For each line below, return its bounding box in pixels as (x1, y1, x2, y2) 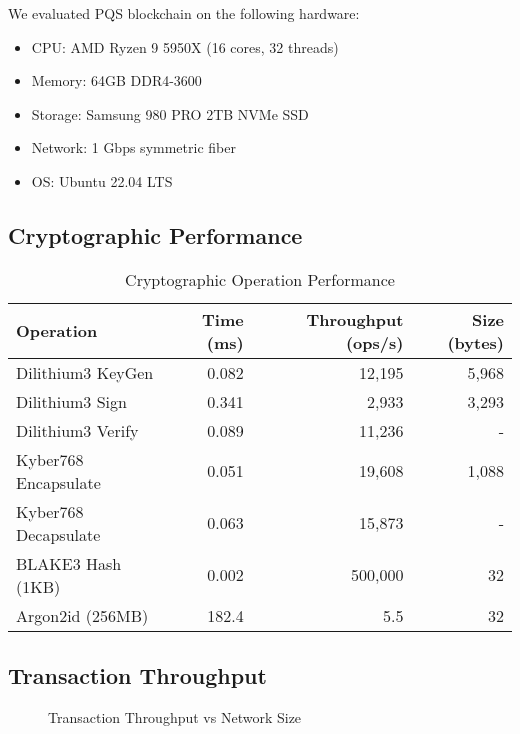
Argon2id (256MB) (16, 603, 149, 627)
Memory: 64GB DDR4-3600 (31, 70, 202, 91)
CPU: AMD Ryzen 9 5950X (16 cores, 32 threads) (31, 36, 339, 57)
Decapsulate (16, 522, 101, 546)
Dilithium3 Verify (16, 418, 139, 442)
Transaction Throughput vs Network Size (48, 706, 302, 727)
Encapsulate (16, 470, 101, 494)
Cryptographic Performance (8, 219, 303, 250)
